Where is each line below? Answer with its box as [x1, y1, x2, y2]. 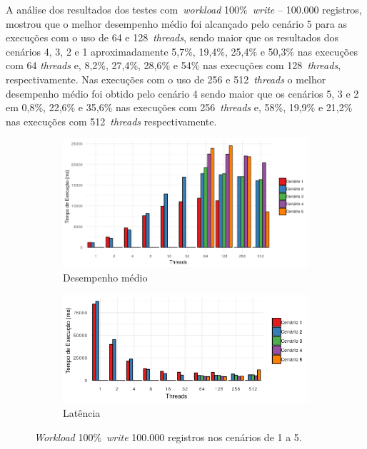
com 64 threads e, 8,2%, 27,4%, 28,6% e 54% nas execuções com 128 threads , [6, 58, 341, 73]
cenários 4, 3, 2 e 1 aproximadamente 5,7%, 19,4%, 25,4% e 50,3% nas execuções [6, 43, 358, 58]
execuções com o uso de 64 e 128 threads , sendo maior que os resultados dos [6, 30, 339, 45]
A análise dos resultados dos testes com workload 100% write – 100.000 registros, [6, 2, 362, 16]
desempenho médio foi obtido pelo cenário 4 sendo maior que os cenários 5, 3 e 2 [6, 86, 359, 100]
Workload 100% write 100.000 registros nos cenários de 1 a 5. [34, 429, 302, 444]
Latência [63, 405, 101, 420]
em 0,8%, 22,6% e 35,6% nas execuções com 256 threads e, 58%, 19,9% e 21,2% [6, 100, 353, 115]
